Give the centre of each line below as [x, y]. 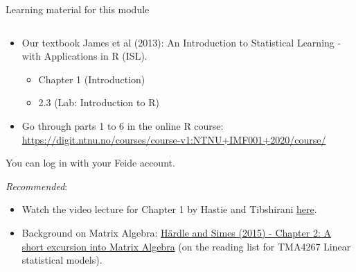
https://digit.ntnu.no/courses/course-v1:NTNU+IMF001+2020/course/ [174, 139]
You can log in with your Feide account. [90, 163]
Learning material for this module [78, 9]
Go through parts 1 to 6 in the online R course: [123, 125]
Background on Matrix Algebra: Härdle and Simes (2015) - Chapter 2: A [176, 232]
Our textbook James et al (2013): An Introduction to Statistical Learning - [181, 42]
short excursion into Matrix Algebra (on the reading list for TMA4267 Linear [186, 246]
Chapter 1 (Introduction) [92, 79]
